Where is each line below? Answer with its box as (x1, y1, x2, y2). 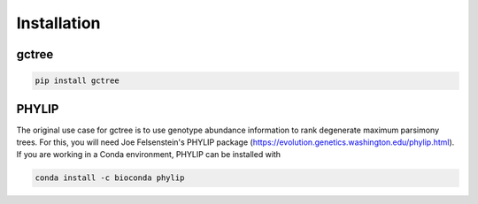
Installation (16, 13, 101, 33)
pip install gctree (35, 76, 119, 86)
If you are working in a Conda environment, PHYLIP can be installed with (16, 149, 281, 160)
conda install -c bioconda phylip (35, 173, 185, 183)
